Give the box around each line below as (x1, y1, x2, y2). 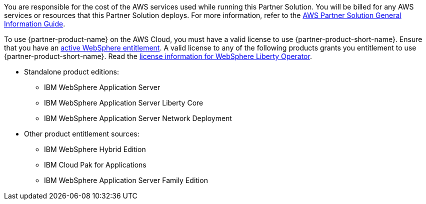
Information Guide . (4, 19, 65, 28)
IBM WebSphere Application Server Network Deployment (44, 114, 232, 122)
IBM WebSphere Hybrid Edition (44, 145, 146, 153)
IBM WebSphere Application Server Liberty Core (44, 98, 203, 107)
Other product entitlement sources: (24, 129, 139, 138)
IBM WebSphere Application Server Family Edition (44, 176, 208, 184)
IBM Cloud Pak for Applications (44, 160, 146, 169)
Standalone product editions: (24, 67, 119, 76)
